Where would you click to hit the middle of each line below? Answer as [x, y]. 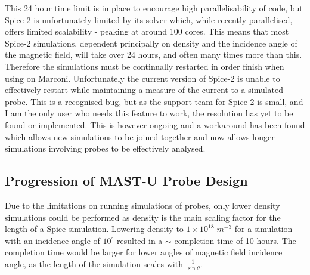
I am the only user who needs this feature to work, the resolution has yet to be [149, 113]
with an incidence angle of [52, 240]
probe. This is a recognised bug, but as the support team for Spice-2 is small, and [154, 101]
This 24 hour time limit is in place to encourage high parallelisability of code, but [154, 8]
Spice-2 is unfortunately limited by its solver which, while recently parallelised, [149, 19]
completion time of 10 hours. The [235, 240]
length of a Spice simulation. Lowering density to [94, 229]
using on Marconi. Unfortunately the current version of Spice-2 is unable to [142, 78]
